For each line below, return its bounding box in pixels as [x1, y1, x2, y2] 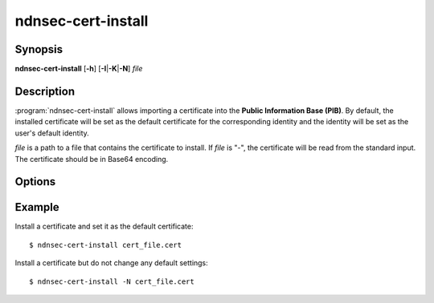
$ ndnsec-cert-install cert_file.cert [29, 240, 182, 249]
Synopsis [14, 42, 63, 56]
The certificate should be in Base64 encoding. [14, 154, 169, 164]
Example [14, 200, 59, 214]
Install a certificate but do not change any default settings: [14, 258, 208, 268]
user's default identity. [14, 128, 90, 138]
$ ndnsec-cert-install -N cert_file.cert [29, 277, 194, 286]
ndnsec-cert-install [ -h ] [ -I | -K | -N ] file [14, 64, 143, 74]
